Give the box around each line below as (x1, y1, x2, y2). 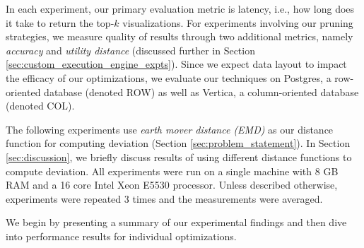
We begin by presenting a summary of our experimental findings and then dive (6, 215, 347, 230)
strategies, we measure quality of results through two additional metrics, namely (6, 29, 353, 44)
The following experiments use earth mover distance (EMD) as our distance (6, 122, 334, 136)
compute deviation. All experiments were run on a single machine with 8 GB (6, 163, 339, 178)
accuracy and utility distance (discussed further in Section (6, 42, 255, 57)
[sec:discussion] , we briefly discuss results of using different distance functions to (6, 149, 352, 164)
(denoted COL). (6, 98, 75, 113)
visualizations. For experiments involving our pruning (122, 15, 353, 30)
